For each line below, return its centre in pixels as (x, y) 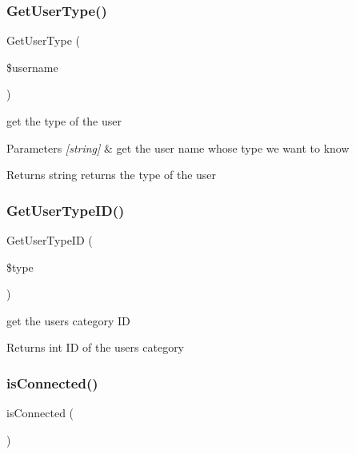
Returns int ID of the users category (96, 347)
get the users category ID (68, 320)
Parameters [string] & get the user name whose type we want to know (178, 147)
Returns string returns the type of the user (112, 175)
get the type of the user (64, 121)
